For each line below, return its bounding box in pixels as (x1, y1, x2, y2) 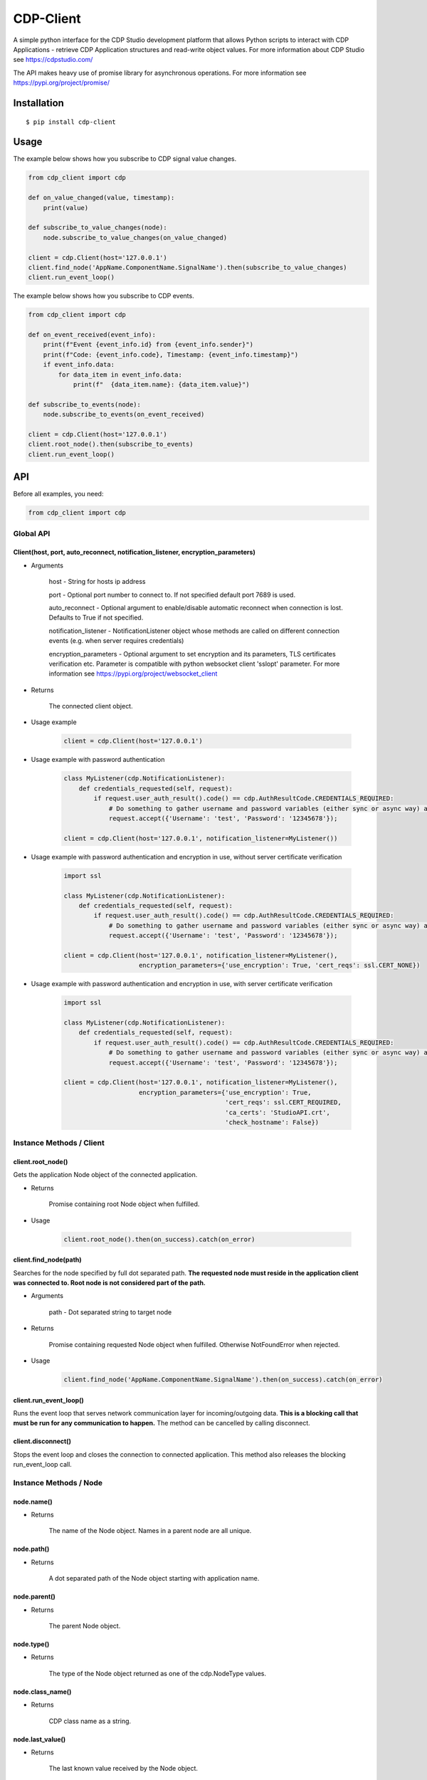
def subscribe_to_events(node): (28, 400, 142, 409)
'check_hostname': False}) (225, 1118, 320, 1126)
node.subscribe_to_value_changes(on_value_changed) (43, 234, 228, 241)
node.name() (13, 1497, 53, 1506)
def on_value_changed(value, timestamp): (28, 194, 175, 202)
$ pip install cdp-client (26, 117, 117, 126)
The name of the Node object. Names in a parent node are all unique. (48, 1527, 252, 1535)
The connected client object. (48, 702, 133, 711)
